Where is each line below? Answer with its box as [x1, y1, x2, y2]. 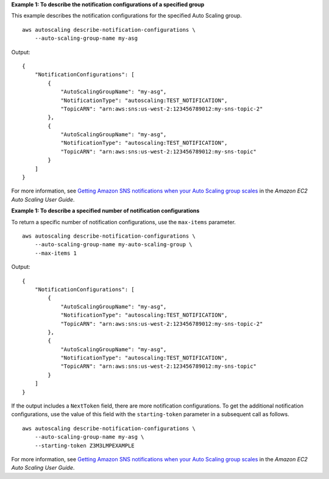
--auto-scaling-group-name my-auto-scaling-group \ [34, 241, 193, 248]
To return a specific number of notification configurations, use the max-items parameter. [11, 218, 236, 225]
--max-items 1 [34, 249, 77, 257]
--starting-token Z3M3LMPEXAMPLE [34, 442, 135, 449]
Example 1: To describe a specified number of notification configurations [11, 207, 200, 214]
